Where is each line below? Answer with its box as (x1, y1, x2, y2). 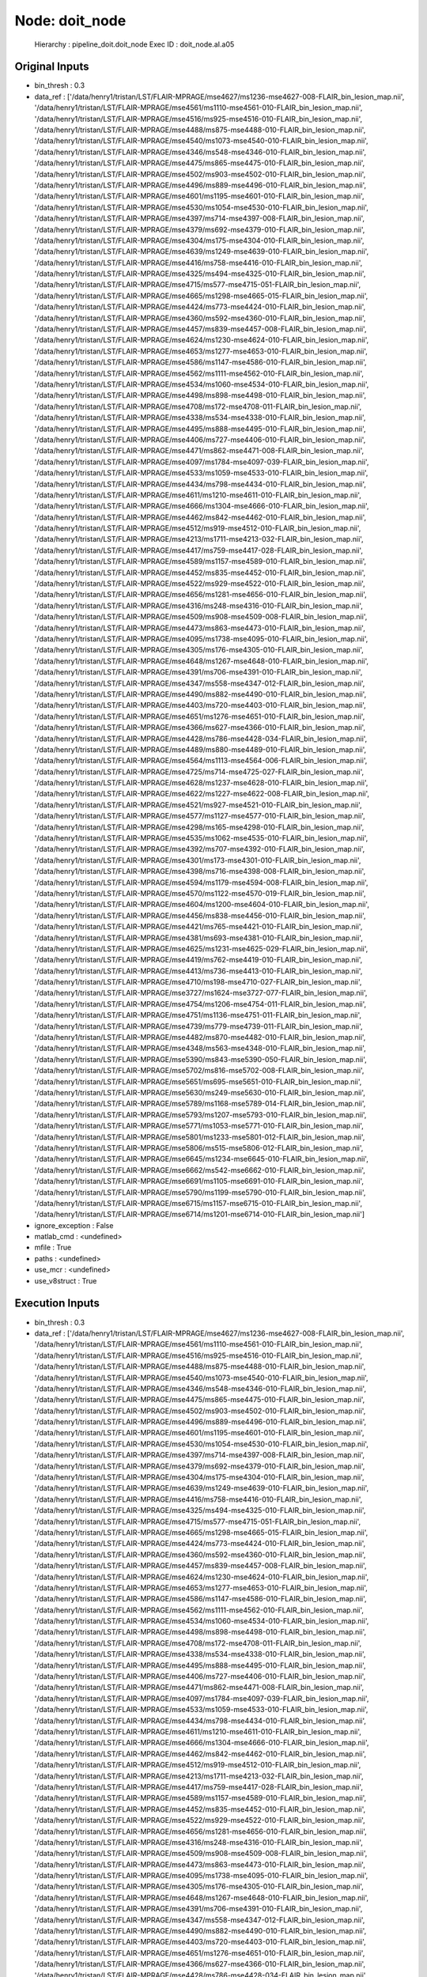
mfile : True (34, 1242, 72, 1253)
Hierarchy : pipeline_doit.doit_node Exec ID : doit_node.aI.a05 (34, 40, 235, 49)
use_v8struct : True (34, 1276, 97, 1285)
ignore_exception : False (34, 1220, 114, 1230)
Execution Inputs (14, 1297, 100, 1310)
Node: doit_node (14, 12, 127, 29)
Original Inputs (14, 60, 89, 74)
